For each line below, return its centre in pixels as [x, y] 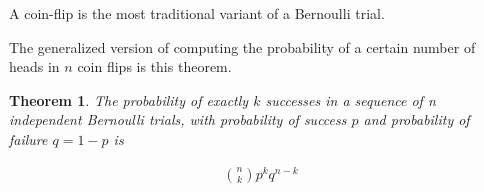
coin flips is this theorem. [154, 66]
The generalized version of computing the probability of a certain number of [242, 46]
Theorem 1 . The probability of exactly [129, 99]
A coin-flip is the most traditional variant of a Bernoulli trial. [197, 13]
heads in [34, 66]
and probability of [416, 119]
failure [28, 138]
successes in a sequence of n [350, 99]
